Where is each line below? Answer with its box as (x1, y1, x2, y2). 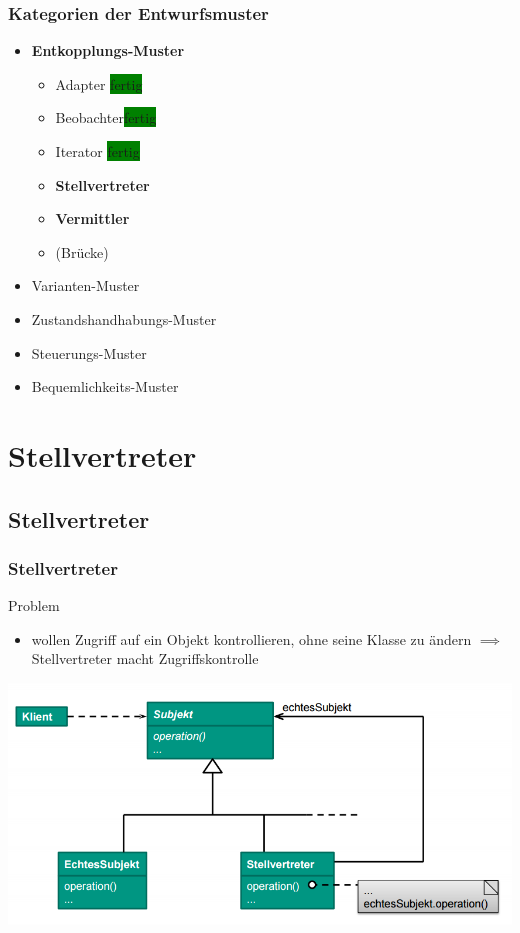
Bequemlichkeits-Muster (31, 376, 179, 397)
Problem (8, 595, 60, 616)
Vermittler (55, 208, 130, 229)
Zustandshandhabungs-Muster (31, 308, 217, 329)
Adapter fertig (55, 73, 143, 94)
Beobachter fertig (55, 107, 157, 128)
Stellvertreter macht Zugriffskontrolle (31, 648, 259, 669)
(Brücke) (55, 241, 109, 262)
